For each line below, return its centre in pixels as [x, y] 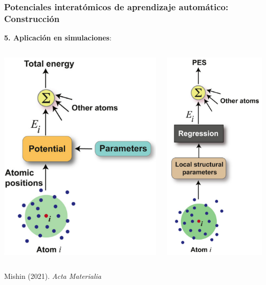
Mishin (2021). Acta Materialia [53, 276]
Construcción [32, 18]
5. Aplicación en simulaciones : [58, 38]
